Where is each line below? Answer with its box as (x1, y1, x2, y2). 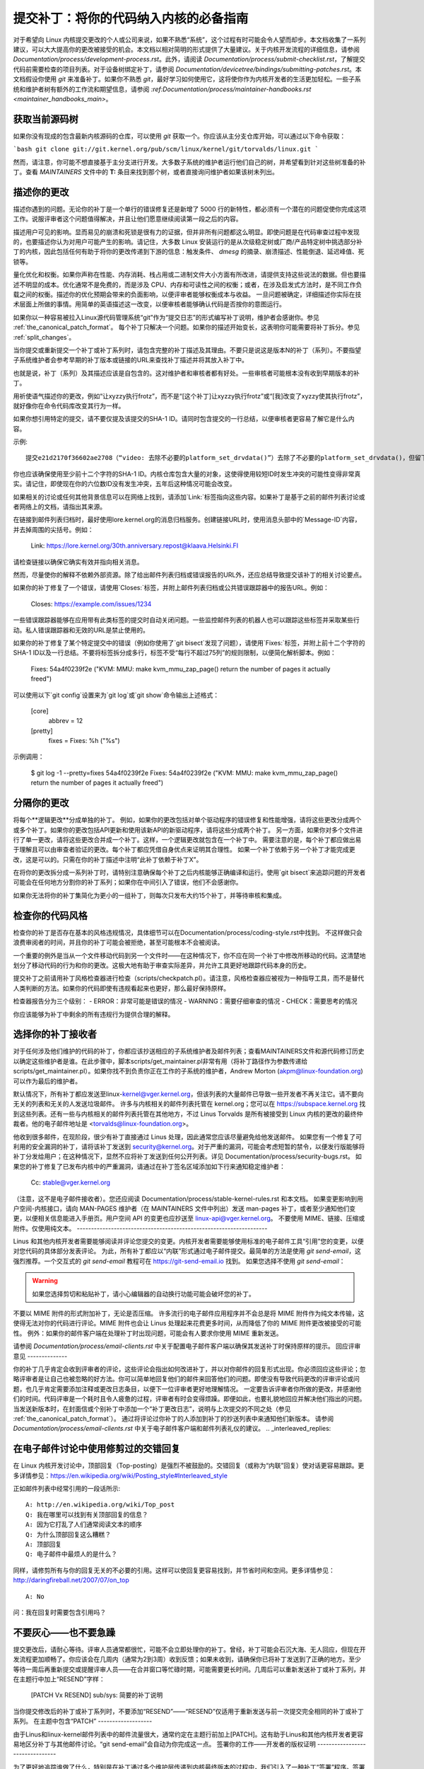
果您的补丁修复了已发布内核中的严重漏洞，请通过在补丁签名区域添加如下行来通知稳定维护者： (13, 1162, 285, 1170)
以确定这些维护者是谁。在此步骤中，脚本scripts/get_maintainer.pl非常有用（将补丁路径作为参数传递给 (13, 1056, 308, 1065)
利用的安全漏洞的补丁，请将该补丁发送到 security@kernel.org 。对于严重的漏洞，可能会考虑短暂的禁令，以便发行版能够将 (13, 1142, 365, 1151)
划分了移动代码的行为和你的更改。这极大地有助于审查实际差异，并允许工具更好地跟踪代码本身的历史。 (13, 961, 310, 969)
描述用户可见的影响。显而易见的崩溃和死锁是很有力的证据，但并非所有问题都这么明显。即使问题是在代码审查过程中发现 (13, 227, 360, 236)
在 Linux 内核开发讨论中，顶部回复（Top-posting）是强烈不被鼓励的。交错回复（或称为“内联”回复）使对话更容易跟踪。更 (13, 1461, 365, 1470)
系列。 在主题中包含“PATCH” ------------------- (13, 1717, 153, 1726)
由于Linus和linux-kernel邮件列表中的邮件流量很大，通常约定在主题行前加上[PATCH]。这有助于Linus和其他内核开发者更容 (13, 1730, 364, 1739)
